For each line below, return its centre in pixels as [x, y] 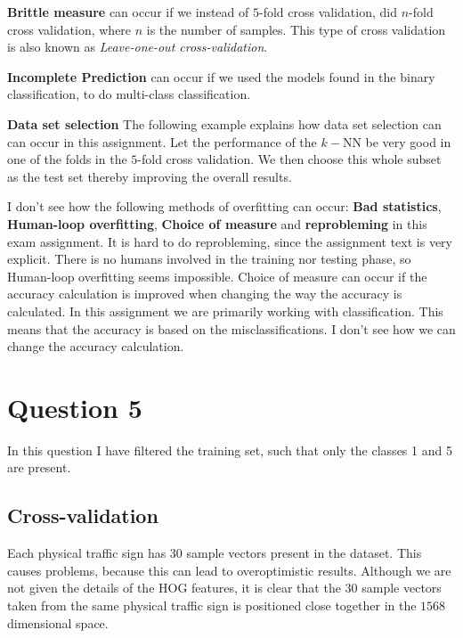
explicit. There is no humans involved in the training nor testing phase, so [209, 259]
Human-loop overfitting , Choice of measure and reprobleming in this [217, 223]
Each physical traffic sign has [87, 553]
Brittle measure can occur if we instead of [128, 12]
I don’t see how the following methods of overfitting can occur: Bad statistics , [224, 206]
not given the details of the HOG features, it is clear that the [174, 588]
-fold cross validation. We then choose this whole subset [289, 159]
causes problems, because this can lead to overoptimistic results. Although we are [229, 570]
